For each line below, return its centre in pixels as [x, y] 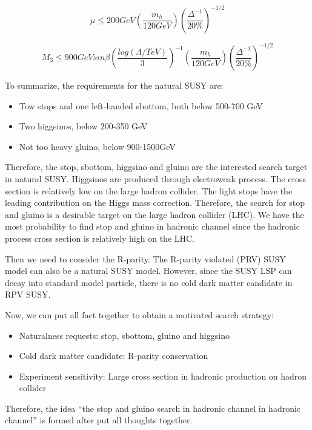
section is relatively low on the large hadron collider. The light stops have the [149, 190]
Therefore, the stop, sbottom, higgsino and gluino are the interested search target [156, 167]
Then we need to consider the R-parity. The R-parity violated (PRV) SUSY [145, 258]
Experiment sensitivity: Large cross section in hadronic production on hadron [163, 376]
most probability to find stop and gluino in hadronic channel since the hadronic [152, 226]
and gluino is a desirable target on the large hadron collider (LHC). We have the [154, 214]
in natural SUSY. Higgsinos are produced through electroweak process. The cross [155, 178]
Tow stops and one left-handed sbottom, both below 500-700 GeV [141, 105]
